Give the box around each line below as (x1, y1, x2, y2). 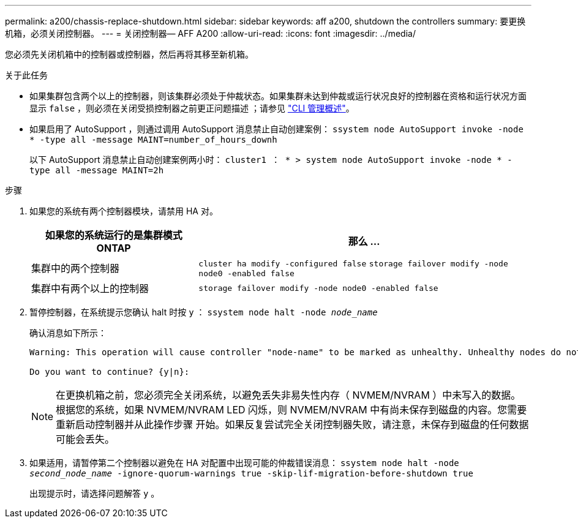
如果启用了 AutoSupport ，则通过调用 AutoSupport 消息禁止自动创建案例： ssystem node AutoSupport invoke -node (29, 124, 524, 134)
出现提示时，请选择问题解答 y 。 (29, 488, 160, 499)
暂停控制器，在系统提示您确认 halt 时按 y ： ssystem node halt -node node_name (29, 307, 378, 317)
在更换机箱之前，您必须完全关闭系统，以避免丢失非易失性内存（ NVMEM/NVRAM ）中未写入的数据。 (56, 389, 521, 401)
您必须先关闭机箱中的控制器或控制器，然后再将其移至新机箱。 (5, 49, 253, 59)
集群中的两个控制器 (31, 261, 120, 274)
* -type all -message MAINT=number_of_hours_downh (29, 135, 277, 145)
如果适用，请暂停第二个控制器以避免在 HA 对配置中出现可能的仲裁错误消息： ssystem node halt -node (29, 457, 459, 468)
